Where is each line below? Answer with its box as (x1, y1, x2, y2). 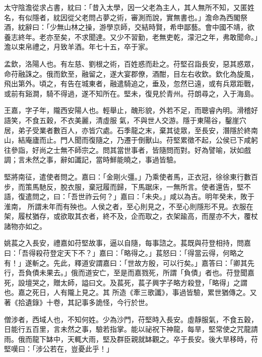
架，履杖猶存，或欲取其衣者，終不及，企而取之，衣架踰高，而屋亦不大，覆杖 (4, 211, 258, 221)
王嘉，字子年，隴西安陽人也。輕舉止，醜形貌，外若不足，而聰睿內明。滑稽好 (4, 105, 258, 115)
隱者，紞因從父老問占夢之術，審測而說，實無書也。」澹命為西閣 (32, 12, 240, 22)
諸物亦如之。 (4, 220, 46, 231)
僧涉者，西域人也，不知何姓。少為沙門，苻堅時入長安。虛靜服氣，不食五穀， (4, 314, 258, 324)
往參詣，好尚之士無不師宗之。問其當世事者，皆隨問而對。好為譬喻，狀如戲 (4, 144, 251, 155)
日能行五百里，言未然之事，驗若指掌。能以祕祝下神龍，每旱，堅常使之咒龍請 (4, 324, 258, 334)
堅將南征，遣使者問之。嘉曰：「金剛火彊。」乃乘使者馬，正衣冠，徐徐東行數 (4, 171, 251, 182)
